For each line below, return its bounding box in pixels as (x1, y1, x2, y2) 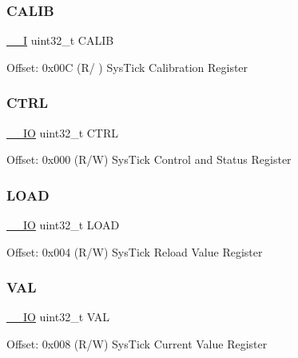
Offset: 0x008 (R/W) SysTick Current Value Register (6, 336, 268, 352)
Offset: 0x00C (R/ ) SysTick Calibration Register (6, 58, 248, 75)
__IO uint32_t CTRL (6, 124, 119, 141)
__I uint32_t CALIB (6, 32, 114, 49)
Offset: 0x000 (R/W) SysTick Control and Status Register (6, 151, 292, 168)
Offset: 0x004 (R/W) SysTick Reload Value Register (6, 243, 263, 260)
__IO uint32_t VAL (6, 308, 109, 325)
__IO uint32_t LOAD (6, 217, 120, 233)
